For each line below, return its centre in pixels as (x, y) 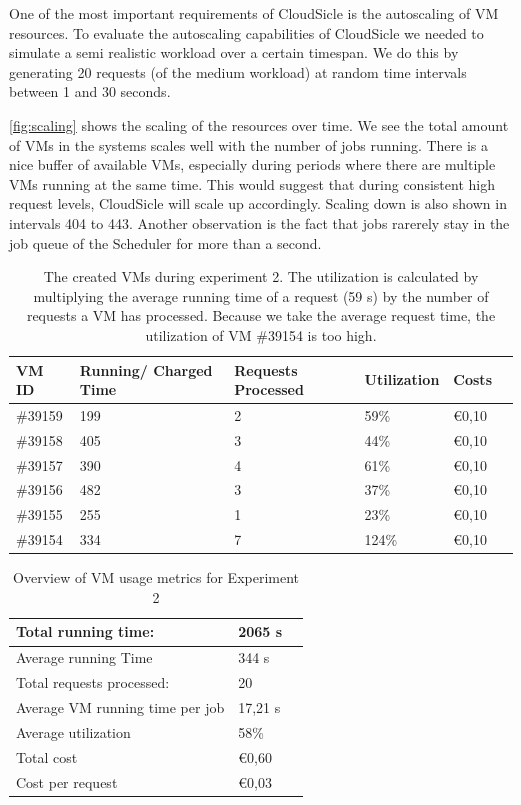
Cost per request (67, 781)
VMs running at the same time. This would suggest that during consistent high (252, 183)
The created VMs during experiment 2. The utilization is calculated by (261, 276)
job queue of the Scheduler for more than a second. (165, 242)
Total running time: (85, 631)
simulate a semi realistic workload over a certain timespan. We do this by (234, 52)
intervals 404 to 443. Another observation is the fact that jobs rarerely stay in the (259, 222)
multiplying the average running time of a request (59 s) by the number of (261, 295)
